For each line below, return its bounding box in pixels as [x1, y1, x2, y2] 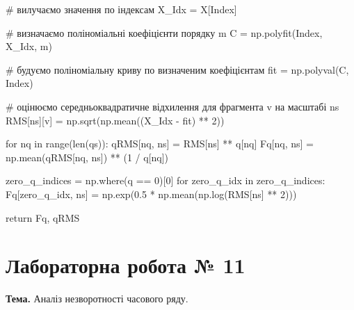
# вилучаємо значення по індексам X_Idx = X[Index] [6, 2, 237, 16]
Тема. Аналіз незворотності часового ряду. [6, 291, 188, 306]
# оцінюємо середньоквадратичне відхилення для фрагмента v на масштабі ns [6, 99, 339, 113]
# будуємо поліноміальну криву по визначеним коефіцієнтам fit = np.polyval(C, [6, 62, 349, 76]
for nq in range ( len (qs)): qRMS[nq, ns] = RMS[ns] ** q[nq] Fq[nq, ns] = [6, 136, 314, 151]
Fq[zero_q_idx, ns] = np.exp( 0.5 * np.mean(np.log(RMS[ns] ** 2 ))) [6, 186, 297, 201]
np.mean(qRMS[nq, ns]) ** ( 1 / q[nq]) [6, 149, 169, 164]
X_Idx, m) [6, 39, 52, 54]
